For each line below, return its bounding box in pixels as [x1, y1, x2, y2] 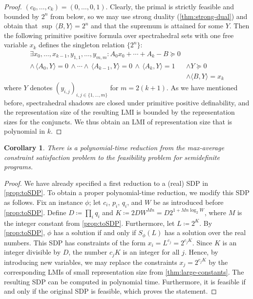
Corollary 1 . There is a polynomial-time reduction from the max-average [4, 142, 224, 153]
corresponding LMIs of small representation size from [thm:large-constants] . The [4, 267, 244, 277]
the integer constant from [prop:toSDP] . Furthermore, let [4, 218, 175, 228]
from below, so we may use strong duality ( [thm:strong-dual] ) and [50, 11, 248, 21]
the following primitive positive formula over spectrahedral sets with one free [4, 30, 234, 40]
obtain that [4, 20, 38, 31]
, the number [68, 247, 107, 257]
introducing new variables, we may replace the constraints [4, 257, 177, 267]
